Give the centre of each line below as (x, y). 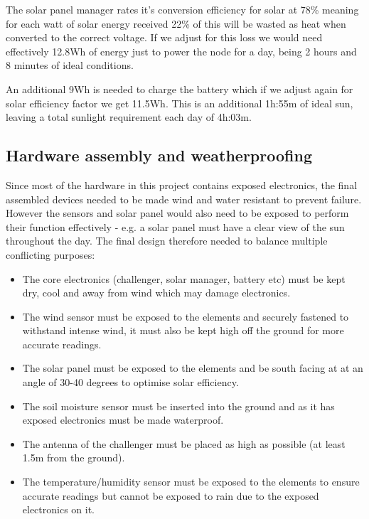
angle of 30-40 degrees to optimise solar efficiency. (130, 382)
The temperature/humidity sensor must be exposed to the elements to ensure (191, 482)
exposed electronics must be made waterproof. (123, 420)
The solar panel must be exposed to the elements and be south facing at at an (193, 368)
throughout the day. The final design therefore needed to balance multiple (167, 241)
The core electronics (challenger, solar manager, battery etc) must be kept (184, 278)
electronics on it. (59, 509)
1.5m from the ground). (74, 458)
